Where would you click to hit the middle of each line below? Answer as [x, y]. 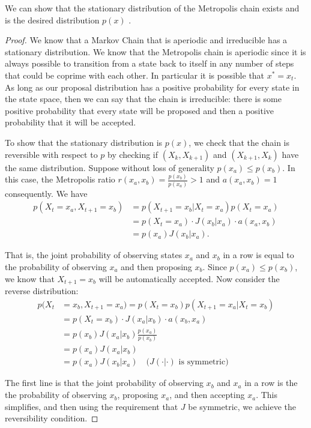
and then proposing [156, 267]
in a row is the [271, 383]
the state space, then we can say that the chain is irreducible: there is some [143, 99]
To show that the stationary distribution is [84, 142]
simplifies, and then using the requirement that [92, 406]
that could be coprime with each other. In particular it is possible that [135, 75]
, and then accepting [207, 395]
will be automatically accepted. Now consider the [189, 278]
